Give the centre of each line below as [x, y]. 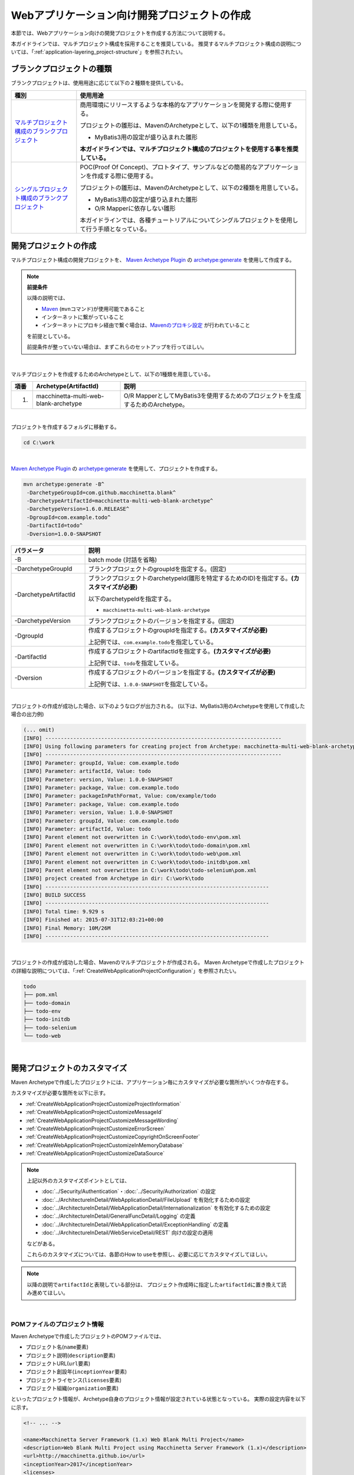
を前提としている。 [50, 336]
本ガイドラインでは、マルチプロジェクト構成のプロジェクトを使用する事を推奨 [189, 149]
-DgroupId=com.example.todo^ [69, 517]
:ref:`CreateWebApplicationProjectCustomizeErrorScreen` [96, 1128]
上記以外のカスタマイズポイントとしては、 [78, 1181]
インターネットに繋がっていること [83, 317]
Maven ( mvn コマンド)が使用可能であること [93, 309]
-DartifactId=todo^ [55, 526]
